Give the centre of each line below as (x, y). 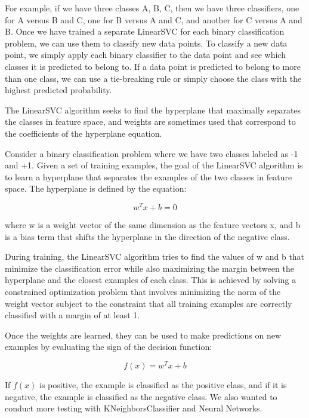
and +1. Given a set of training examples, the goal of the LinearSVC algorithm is (154, 165)
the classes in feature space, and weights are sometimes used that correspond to (150, 122)
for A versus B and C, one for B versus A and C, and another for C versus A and (154, 19)
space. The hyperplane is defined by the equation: (96, 188)
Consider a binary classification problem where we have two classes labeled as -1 (152, 153)
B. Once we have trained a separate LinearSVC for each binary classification (145, 31)
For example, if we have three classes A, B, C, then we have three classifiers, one (152, 8)
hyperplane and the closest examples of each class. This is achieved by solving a (151, 280)
